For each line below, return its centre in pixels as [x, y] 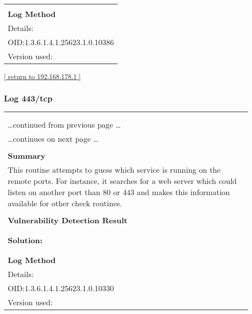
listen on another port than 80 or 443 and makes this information [119, 192]
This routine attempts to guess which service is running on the [114, 169]
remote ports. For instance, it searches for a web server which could [122, 181]
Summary [27, 155]
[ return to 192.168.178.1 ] [42, 76]
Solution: [25, 240]
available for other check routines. [65, 203]
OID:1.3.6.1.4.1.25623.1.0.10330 [61, 288]
